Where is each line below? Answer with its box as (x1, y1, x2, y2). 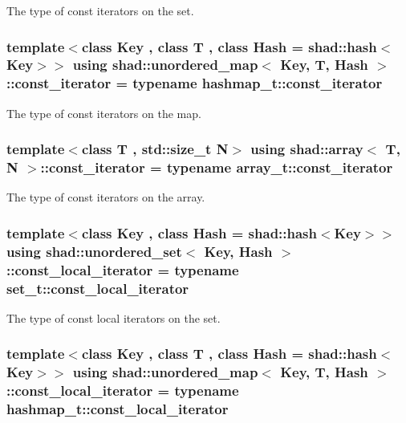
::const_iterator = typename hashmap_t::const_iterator (6, 73, 383, 93)
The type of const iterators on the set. (6, 2, 194, 18)
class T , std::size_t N (81, 139, 229, 159)
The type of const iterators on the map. (6, 104, 201, 121)
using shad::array (250, 139, 363, 159)
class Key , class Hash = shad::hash (81, 222, 317, 242)
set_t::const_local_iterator (6, 278, 189, 298)
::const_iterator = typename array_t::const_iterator (40, 157, 393, 177)
